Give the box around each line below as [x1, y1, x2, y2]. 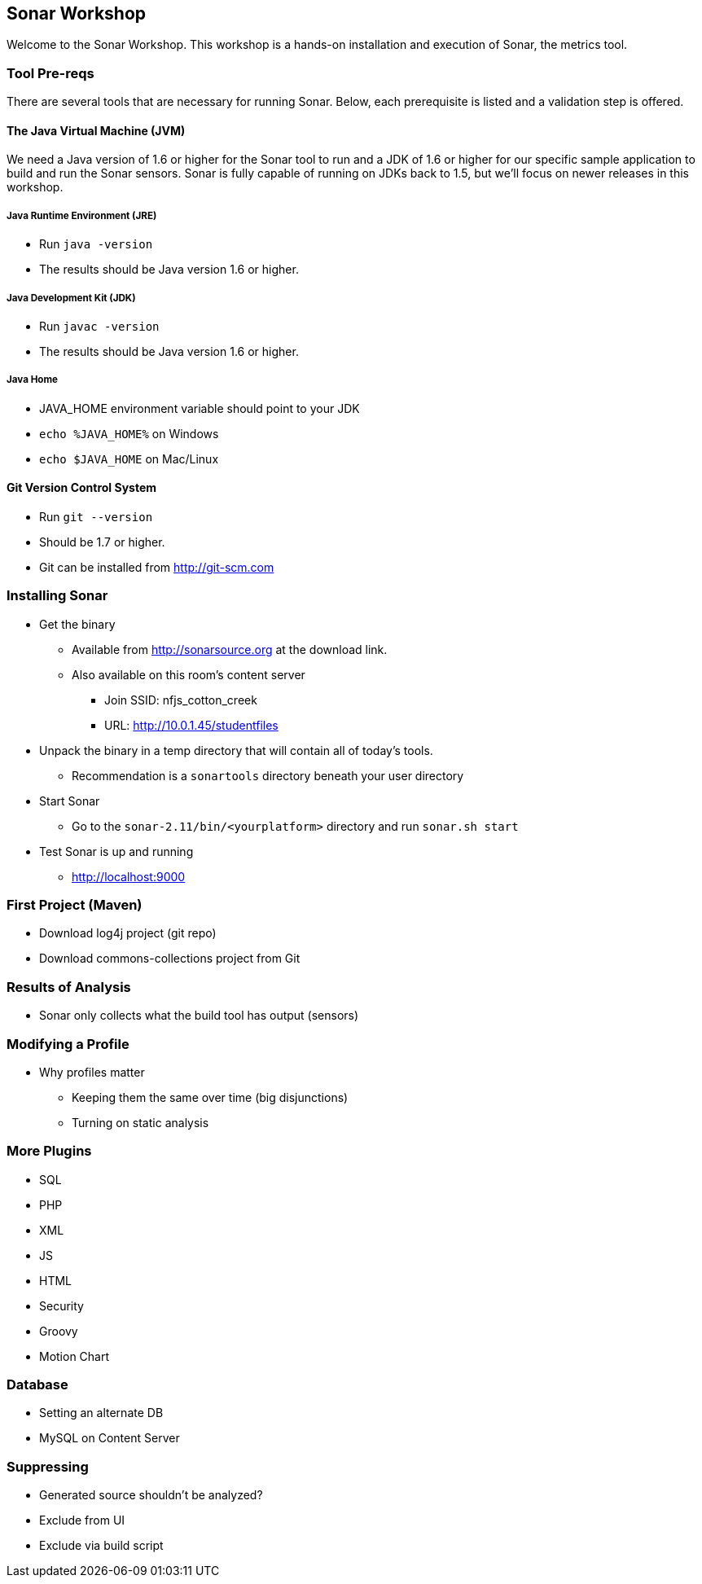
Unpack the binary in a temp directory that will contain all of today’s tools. [39, 743, 433, 757]
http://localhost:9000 [72, 869, 186, 884]
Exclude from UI [39, 1513, 125, 1528]
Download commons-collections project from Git [39, 951, 301, 966]
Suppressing [7, 1458, 89, 1475]
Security [39, 1298, 84, 1313]
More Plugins [7, 1143, 92, 1160]
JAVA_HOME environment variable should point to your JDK [39, 401, 360, 415]
